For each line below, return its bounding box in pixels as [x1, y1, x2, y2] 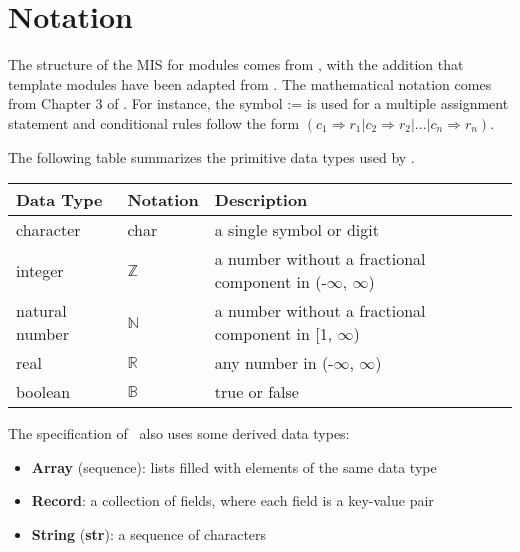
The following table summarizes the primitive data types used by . [8, 146, 415, 167]
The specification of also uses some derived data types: [8, 423, 350, 444]
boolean [16, 380, 71, 404]
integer [16, 258, 64, 282]
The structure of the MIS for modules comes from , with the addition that [8, 54, 464, 75]
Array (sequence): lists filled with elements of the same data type [31, 456, 437, 477]
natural [16, 299, 67, 323]
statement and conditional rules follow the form [8, 112, 300, 133]
